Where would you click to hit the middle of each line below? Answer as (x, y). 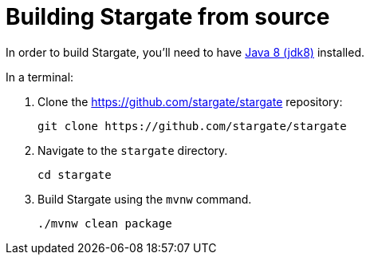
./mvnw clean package (105, 223)
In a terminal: (40, 77)
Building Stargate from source (168, 17)
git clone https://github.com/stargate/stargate (192, 126)
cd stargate (75, 174)
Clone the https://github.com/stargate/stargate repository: (190, 101)
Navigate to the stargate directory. (133, 150)
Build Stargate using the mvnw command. (145, 199)
